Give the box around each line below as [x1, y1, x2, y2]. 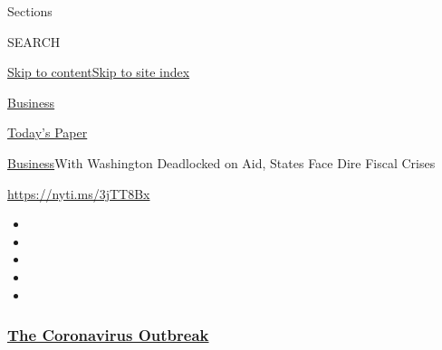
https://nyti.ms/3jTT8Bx [7, 184, 150, 203]
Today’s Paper [7, 123, 88, 142]
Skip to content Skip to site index [7, 62, 190, 81]
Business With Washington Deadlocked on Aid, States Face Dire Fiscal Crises [7, 153, 436, 172]
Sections [7, 2, 53, 20]
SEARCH [7, 32, 61, 51]
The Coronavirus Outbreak [7, 324, 209, 346]
